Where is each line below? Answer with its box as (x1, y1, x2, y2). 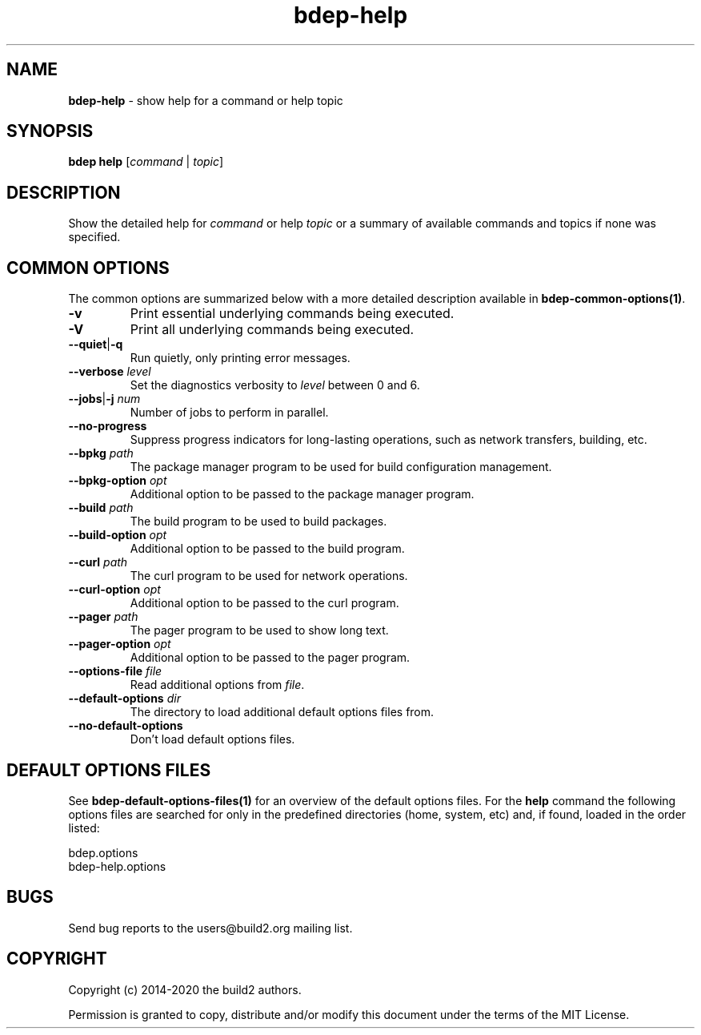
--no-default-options (68, 719, 183, 733)
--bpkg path (68, 446, 134, 461)
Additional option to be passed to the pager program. (130, 650, 411, 665)
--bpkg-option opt (68, 473, 167, 488)
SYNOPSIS (6, 121, 94, 142)
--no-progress (68, 419, 147, 433)
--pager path (68, 610, 138, 624)
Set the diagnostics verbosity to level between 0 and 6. (130, 378, 420, 393)
